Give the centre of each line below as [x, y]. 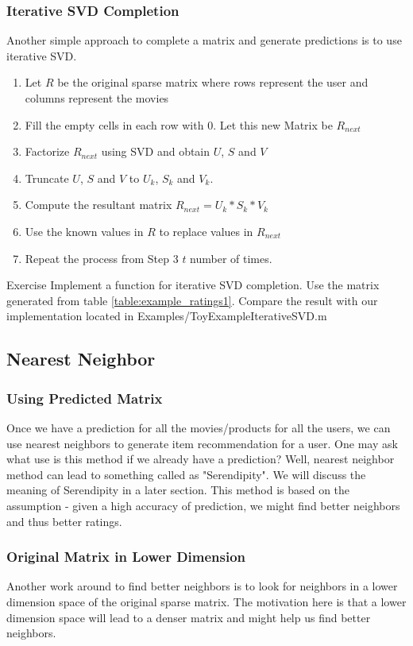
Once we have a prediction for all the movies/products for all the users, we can [199, 427]
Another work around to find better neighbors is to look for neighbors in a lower [202, 586]
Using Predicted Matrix [85, 398]
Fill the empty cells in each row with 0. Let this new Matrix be [179, 124]
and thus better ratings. [64, 521]
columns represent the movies [97, 98]
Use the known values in [84, 231]
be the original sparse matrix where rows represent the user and [213, 82]
